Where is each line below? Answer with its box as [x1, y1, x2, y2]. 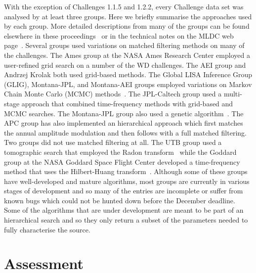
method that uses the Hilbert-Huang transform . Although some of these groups [4, 166, 248, 177]
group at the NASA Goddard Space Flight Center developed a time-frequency [4, 156, 240, 167]
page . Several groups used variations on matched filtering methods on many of [4, 40, 245, 50]
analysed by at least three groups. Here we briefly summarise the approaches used [4, 11, 252, 21]
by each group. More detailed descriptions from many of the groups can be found [4, 21, 250, 31]
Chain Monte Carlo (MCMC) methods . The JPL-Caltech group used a [4, 89, 222, 99]
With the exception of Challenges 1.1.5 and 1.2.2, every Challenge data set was [4, 1, 244, 11]
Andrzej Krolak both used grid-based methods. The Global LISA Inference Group [4, 69, 253, 80]
